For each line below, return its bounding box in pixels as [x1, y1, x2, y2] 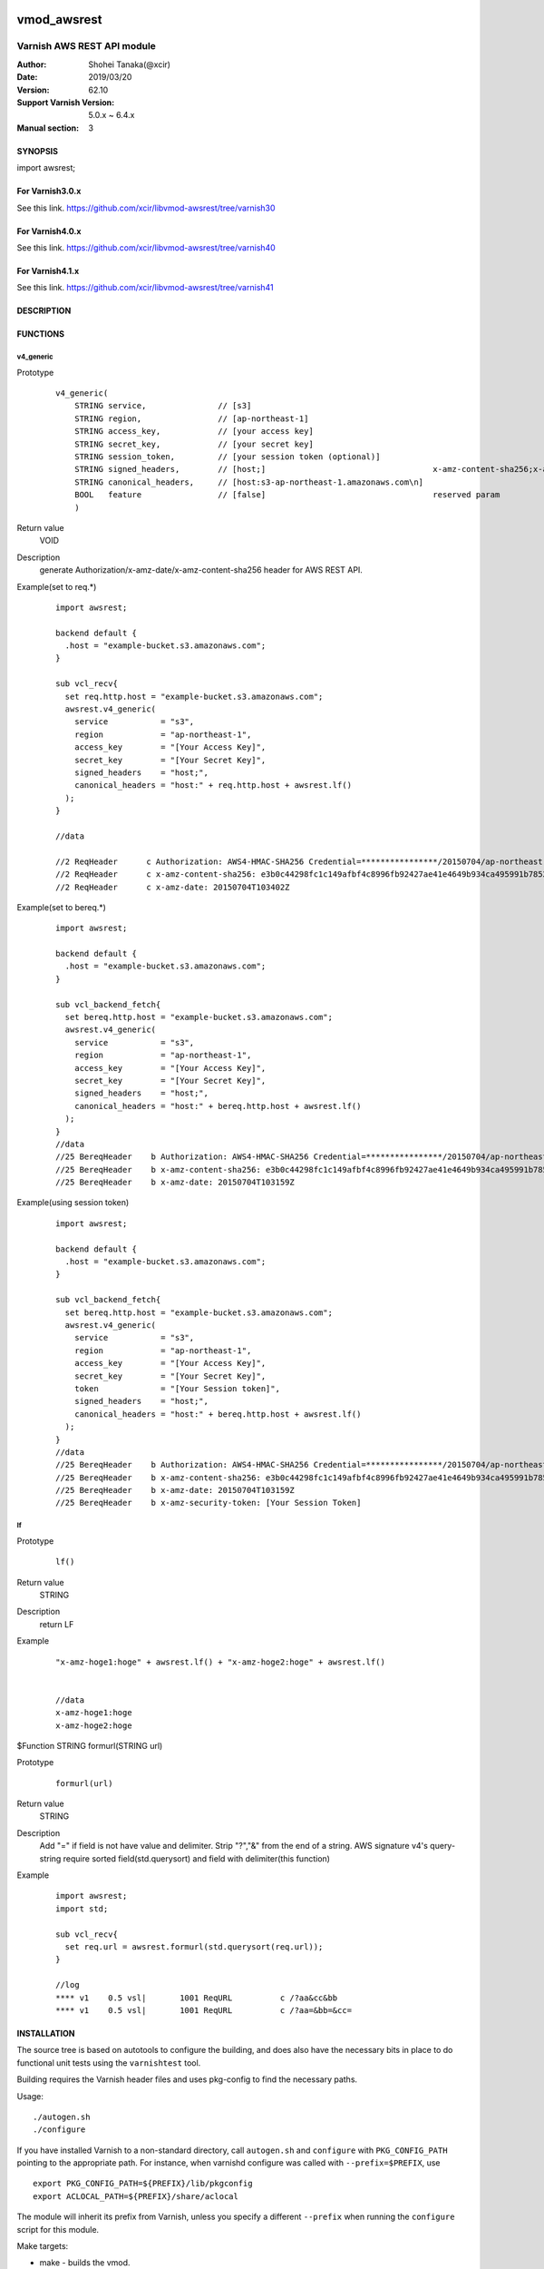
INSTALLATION [16, 2028, 75, 2038]
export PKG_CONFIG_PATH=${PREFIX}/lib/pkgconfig [33, 2178, 253, 2189]
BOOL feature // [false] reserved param [73, 490, 500, 500]
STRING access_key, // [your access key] [73, 427, 315, 437]
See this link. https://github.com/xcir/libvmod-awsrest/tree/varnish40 [16, 241, 276, 253]
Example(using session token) [16, 1197, 130, 1208]
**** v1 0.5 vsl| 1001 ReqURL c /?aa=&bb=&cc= [55, 2005, 353, 2015]
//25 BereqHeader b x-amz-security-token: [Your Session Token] [55, 1498, 362, 1508]
